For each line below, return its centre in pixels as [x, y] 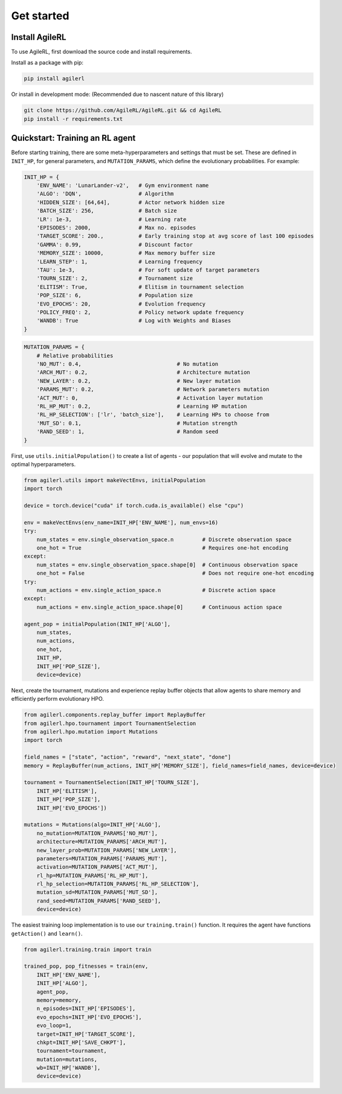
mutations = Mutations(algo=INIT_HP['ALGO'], [92, 825]
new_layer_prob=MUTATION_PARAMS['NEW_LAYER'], [107, 850]
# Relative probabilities [75, 356]
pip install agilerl [54, 79]
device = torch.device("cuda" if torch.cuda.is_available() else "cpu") [134, 506]
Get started [40, 16]
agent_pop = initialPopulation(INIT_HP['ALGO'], [97, 624]
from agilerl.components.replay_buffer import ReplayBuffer [115, 715]
